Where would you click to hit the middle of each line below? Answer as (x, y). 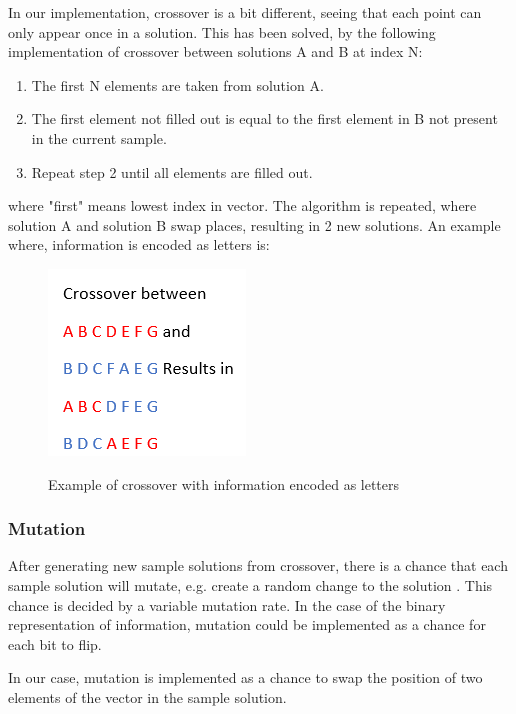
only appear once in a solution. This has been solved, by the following (222, 31)
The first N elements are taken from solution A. (177, 84)
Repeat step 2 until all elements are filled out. (172, 171)
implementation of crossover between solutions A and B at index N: (215, 51)
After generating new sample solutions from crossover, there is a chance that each (258, 565)
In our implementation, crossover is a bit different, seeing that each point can (245, 12)
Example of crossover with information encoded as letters (224, 483)
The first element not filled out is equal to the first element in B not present (264, 118)
